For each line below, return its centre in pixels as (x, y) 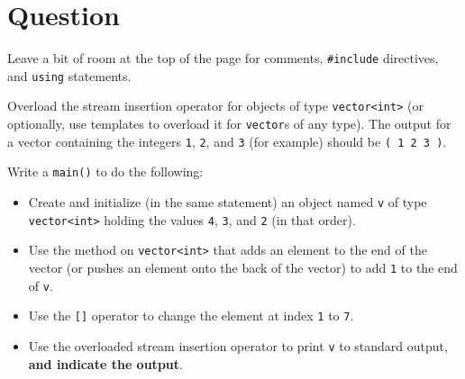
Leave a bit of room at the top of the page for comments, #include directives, (223, 58)
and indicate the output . (105, 363)
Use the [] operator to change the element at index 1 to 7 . (191, 316)
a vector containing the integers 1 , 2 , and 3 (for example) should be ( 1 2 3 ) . (227, 141)
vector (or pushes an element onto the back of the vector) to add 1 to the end (243, 268)
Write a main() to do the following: (105, 171)
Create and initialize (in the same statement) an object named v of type (228, 202)
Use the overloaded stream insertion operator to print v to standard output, (238, 346)
